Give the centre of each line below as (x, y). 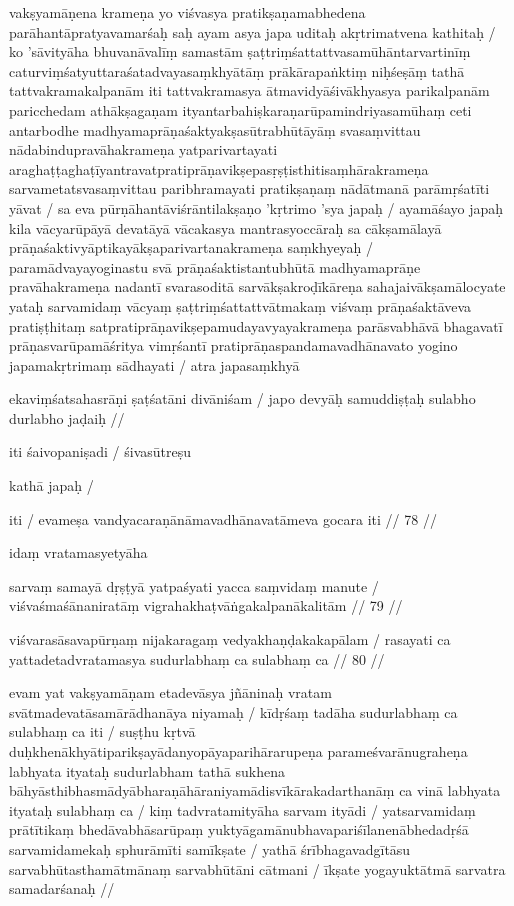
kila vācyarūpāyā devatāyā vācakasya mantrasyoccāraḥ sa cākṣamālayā (225, 227)
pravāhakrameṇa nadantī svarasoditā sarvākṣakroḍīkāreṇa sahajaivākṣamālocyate (257, 286)
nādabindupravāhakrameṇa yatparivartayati (143, 149)
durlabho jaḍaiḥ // (67, 417)
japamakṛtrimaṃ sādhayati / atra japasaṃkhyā (154, 364)
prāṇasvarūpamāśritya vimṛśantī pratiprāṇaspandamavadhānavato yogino (233, 345)
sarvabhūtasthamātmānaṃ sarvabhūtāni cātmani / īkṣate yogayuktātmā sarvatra (257, 868)
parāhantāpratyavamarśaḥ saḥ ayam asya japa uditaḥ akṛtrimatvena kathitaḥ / (252, 31)
